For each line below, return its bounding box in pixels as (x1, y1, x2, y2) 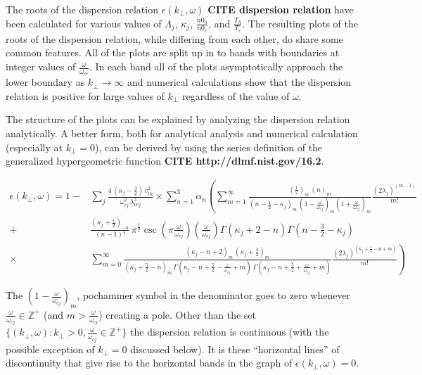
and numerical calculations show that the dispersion (127, 75, 352, 89)
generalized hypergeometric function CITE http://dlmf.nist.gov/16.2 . (6, 153, 324, 168)
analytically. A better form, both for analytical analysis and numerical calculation (6, 126, 358, 141)
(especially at (6, 139, 63, 154)
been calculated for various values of (6, 15, 162, 30)
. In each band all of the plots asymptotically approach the (89, 59, 343, 74)
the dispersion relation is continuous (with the (130, 324, 329, 339)
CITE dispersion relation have (207, 2, 354, 16)
